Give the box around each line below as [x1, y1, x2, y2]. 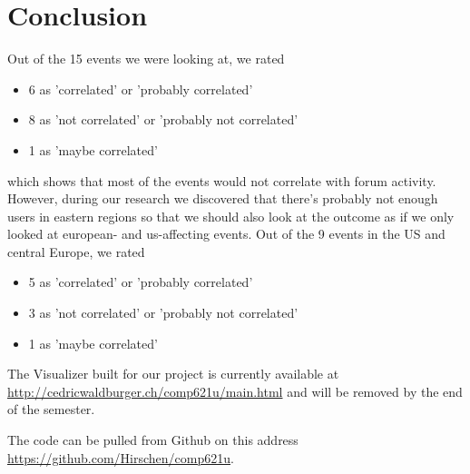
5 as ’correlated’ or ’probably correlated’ [28, 272, 253, 291]
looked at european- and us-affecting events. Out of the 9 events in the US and [7, 224, 446, 243]
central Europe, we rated [7, 242, 145, 261]
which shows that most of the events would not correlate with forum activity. [7, 171, 436, 190]
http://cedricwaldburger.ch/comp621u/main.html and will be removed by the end [7, 381, 463, 400]
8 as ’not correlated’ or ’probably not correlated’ [28, 110, 299, 129]
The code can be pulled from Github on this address [7, 430, 299, 449]
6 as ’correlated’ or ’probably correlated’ [28, 79, 253, 98]
